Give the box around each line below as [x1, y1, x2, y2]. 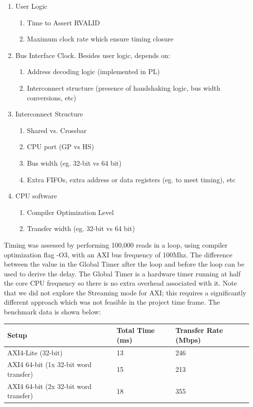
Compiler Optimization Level [27, 207, 114, 217]
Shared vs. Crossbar [27, 125, 87, 135]
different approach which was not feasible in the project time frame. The [4, 297, 220, 307]
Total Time [116, 325, 155, 335]
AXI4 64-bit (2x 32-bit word [7, 381, 92, 391]
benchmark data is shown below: [4, 307, 101, 317]
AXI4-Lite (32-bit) [7, 347, 63, 357]
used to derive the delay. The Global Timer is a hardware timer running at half [4, 268, 241, 278]
